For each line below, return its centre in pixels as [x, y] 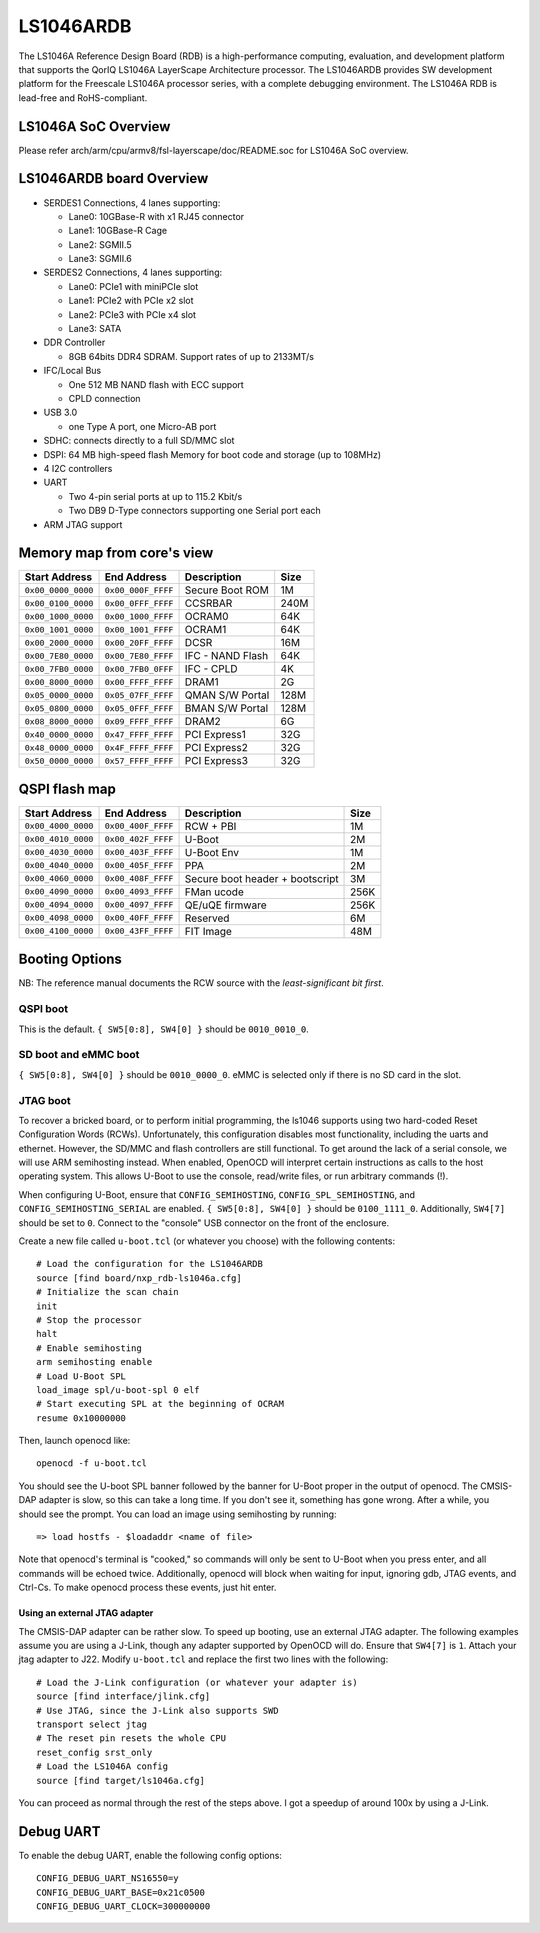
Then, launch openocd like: [74, 1441]
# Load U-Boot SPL [81, 1376]
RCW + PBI [210, 826]
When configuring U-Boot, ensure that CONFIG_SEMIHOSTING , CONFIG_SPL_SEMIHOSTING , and [216, 1194]
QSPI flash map [67, 788]
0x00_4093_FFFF [139, 891]
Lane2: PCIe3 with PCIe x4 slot [132, 314]
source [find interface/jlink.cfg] [123, 1696]
